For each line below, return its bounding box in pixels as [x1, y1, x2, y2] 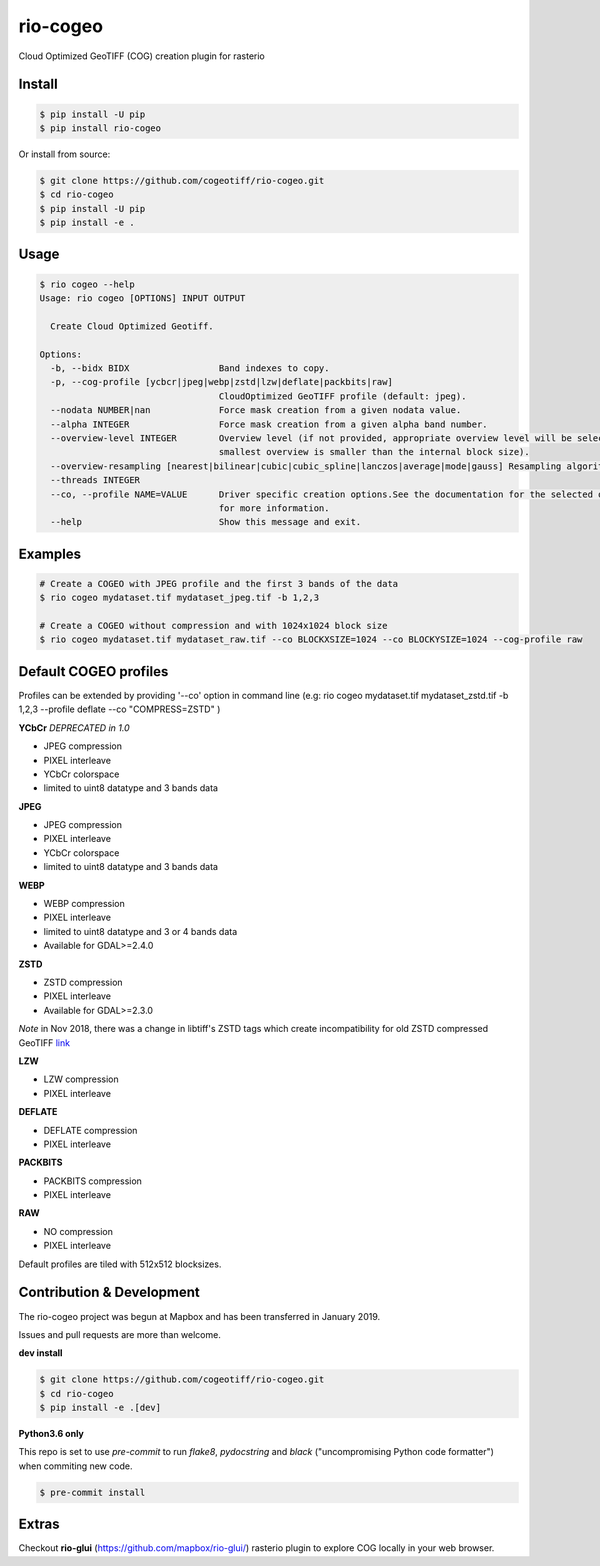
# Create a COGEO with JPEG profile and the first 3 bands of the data [39, 578, 399, 589]
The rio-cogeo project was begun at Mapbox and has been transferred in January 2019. [18, 1310, 381, 1322]
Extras [18, 1516, 60, 1533]
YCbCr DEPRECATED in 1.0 [18, 721, 130, 734]
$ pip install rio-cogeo [39, 122, 162, 134]
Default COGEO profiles [18, 663, 169, 680]
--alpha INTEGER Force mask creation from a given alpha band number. [50, 418, 489, 430]
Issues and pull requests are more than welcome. [18, 1328, 222, 1340]
